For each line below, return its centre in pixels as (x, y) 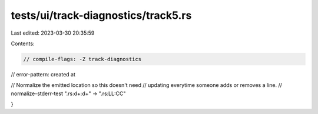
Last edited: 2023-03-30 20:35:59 (53, 33)
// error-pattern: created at (43, 74)
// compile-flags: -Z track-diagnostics (82, 59)
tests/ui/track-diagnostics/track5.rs (101, 15)
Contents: (23, 43)
